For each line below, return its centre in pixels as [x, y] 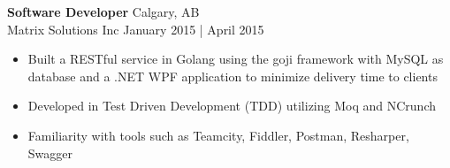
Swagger [50, 153]
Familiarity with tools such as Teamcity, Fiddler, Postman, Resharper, [218, 135]
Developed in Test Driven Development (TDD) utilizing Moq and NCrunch [232, 106]
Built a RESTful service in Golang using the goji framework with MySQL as [236, 59]
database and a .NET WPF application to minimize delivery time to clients [233, 76]
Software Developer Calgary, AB [103, 11]
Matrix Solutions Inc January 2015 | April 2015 [136, 29]
